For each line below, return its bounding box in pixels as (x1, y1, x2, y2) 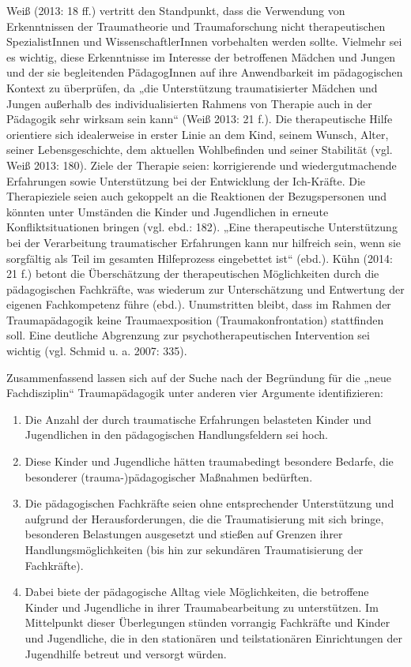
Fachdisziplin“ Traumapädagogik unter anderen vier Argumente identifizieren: (6, 384, 383, 401)
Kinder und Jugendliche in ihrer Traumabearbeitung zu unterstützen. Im (25, 598, 379, 615)
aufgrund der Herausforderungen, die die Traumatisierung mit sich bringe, (25, 510, 384, 526)
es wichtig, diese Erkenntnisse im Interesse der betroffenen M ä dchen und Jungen (6, 48, 396, 65)
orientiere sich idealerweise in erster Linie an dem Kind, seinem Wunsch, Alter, (6, 126, 389, 142)
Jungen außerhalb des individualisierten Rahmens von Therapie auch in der (6, 95, 372, 111)
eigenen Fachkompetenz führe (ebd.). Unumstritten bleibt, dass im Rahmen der (6, 296, 391, 313)
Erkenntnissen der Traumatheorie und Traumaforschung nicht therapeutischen (6, 17, 386, 34)
